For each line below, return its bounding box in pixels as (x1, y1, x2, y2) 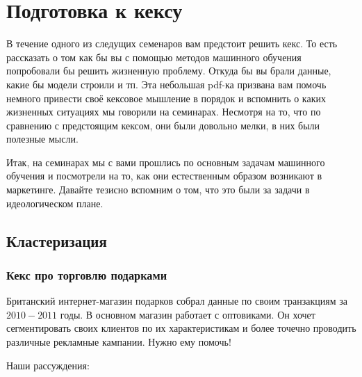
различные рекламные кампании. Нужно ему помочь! (6, 335, 231, 349)
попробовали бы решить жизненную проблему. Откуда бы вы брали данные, (6, 63, 331, 78)
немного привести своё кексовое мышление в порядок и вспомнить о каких (6, 90, 326, 105)
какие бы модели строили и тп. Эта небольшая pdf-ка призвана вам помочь (6, 77, 327, 91)
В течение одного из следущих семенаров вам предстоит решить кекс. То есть (6, 36, 338, 51)
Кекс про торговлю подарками (6, 266, 167, 283)
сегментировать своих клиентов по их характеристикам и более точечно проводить (6, 321, 356, 335)
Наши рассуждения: (6, 358, 90, 372)
